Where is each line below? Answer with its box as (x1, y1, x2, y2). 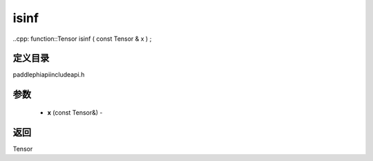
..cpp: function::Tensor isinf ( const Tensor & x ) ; (12, 35, 152, 43)
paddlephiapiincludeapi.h (12, 70, 85, 79)
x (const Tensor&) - (47, 108, 103, 117)
